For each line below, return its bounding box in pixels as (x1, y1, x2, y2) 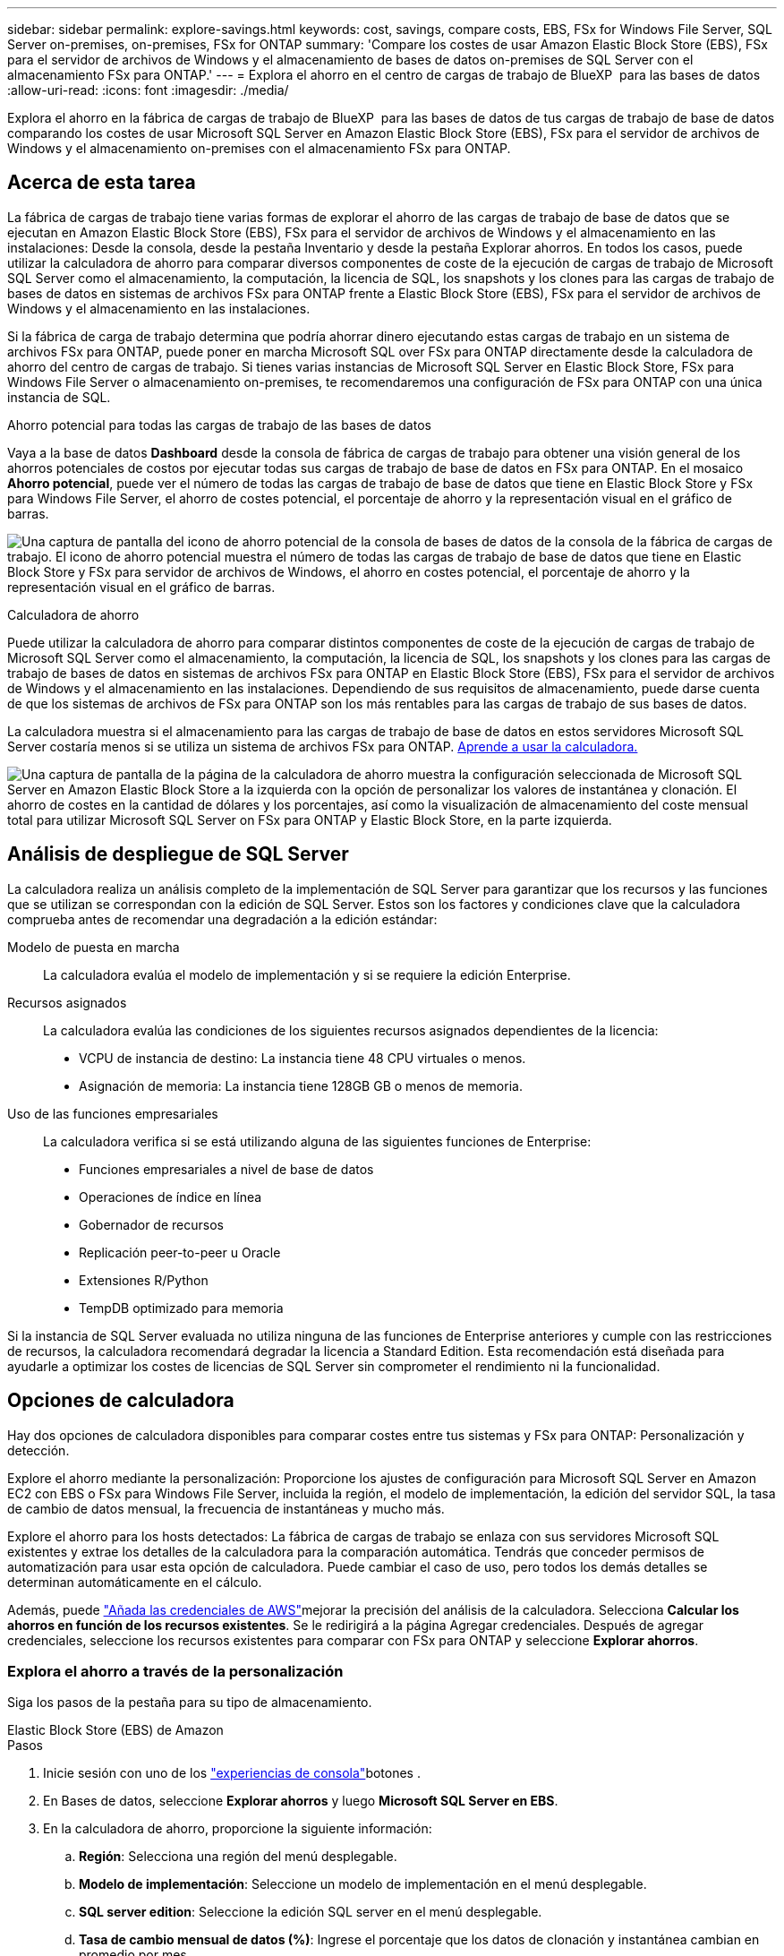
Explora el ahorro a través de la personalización (7, 1661, 344, 1680)
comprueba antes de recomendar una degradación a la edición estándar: (7, 911, 438, 927)
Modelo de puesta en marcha (7, 939, 180, 955)
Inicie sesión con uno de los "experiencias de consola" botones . (43, 1765, 421, 1781)
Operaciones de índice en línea (79, 1188, 262, 1205)
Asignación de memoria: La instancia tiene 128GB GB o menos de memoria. (79, 1077, 523, 1094)
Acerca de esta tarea (7, 171, 196, 194)
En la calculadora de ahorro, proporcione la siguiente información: (43, 1821, 432, 1837)
